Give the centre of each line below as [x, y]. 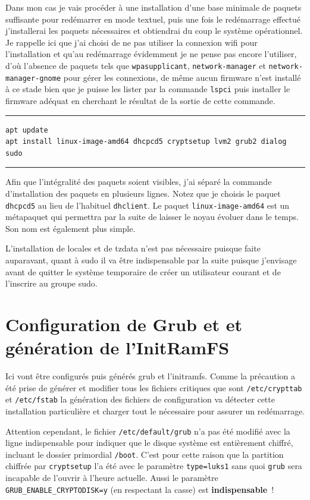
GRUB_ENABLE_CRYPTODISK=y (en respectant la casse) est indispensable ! [140, 489]
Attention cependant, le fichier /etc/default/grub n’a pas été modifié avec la [148, 431]
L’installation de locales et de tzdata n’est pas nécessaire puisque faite [133, 248]
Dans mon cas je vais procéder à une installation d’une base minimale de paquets [154, 7]
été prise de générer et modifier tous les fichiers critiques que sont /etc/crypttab [154, 387]
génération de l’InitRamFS [118, 348]
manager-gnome [33, 78]
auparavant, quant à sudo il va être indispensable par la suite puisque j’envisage [151, 260]
